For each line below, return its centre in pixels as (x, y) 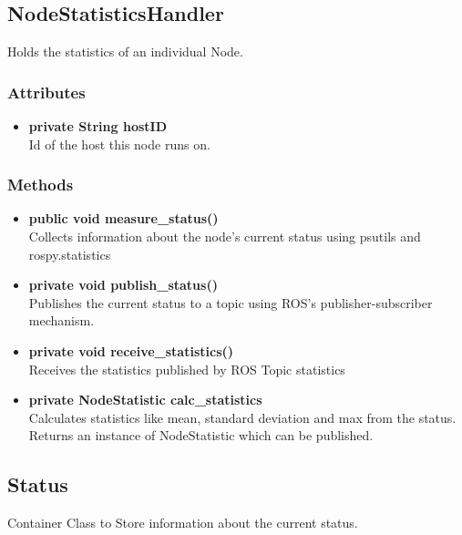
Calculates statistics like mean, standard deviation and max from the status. (242, 417)
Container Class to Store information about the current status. (183, 523)
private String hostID (98, 126)
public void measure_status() (123, 218)
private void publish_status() (123, 285)
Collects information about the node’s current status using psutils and (225, 237)
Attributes (46, 92)
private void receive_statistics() (131, 350)
